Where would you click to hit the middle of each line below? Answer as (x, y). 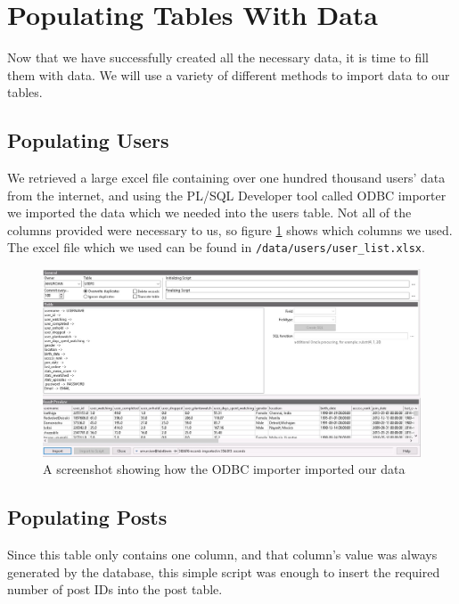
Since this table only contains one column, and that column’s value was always (222, 555)
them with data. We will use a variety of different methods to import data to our (229, 74)
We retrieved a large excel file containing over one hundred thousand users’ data (226, 178)
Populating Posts (87, 517)
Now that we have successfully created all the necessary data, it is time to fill (218, 57)
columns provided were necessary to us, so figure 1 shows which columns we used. (230, 229)
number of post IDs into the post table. (115, 589)
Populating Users (88, 140)
